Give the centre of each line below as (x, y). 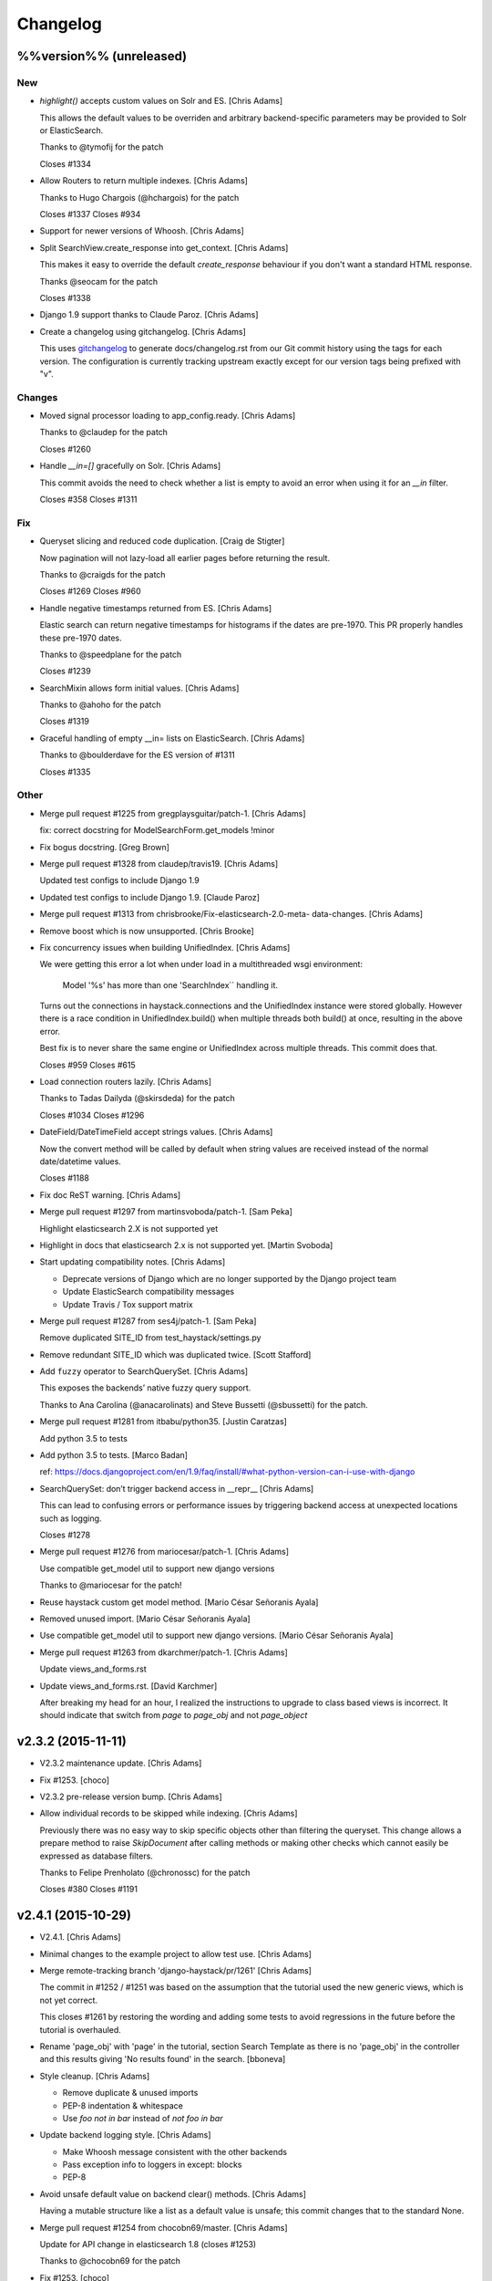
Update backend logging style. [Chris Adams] (125, 2135)
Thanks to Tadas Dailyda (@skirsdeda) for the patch (138, 1099)
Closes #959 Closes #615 (87, 1065)
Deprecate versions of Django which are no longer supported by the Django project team (229, 1278)
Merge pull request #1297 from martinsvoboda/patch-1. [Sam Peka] (166, 1212)
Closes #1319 (65, 722)
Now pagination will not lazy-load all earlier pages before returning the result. (185, 557)
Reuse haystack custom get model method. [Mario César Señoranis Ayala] (179, 1602)
